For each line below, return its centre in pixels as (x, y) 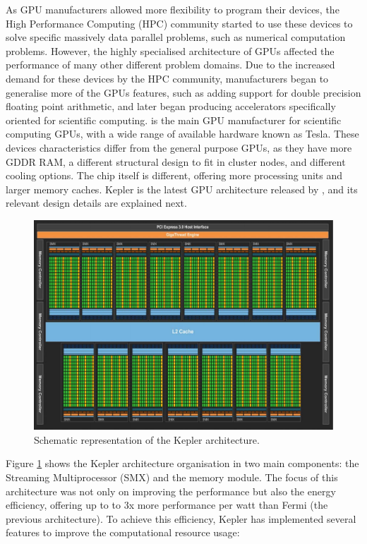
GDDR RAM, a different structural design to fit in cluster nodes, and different (176, 161)
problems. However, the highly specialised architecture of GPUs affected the (170, 50)
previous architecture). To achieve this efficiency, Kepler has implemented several (181, 518)
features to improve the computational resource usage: (123, 532)
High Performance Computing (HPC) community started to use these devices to (179, 23)
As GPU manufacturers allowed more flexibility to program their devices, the (173, 9)
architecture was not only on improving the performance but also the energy (171, 491)
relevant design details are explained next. (96, 203)
